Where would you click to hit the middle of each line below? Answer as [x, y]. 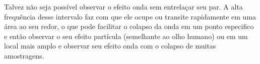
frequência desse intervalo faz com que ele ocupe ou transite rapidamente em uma [130, 16]
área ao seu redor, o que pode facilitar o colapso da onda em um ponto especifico [129, 26]
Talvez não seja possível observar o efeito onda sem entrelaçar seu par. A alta [123, 6]
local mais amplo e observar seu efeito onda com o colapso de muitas [110, 46]
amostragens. [24, 55]
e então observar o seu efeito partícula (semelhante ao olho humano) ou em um [126, 36]
